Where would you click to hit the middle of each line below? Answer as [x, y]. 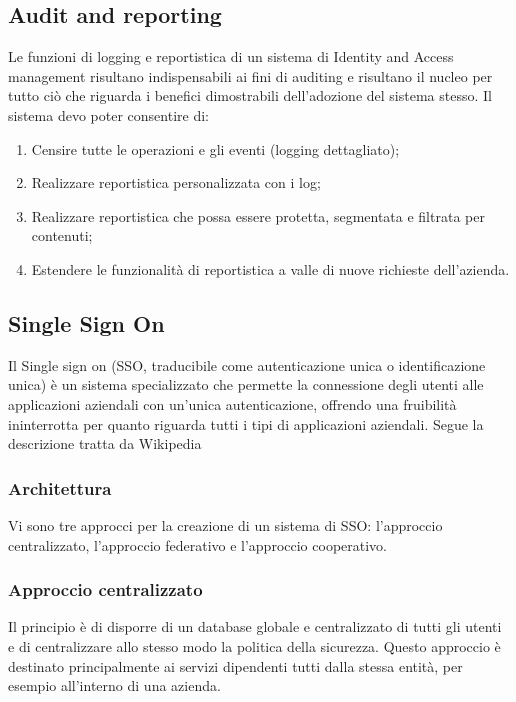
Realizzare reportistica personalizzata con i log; [176, 182]
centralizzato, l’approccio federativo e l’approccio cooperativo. [197, 544]
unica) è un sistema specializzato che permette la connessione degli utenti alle [246, 384]
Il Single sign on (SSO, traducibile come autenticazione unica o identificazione [247, 364]
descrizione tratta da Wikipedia [105, 443]
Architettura [60, 487]
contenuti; [62, 235]
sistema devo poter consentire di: [108, 114]
